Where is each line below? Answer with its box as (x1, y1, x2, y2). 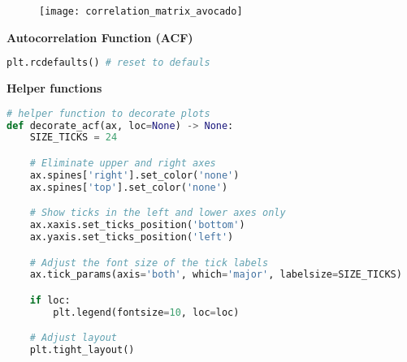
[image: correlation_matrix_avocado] (39, 6, 243, 17)
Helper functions (6, 80, 102, 97)
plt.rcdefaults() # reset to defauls (6, 57, 210, 69)
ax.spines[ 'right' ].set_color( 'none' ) (29, 169, 240, 181)
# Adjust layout (29, 332, 118, 344)
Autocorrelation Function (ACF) (6, 28, 193, 45)
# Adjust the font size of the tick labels (29, 256, 269, 269)
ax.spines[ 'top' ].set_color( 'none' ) (29, 181, 228, 193)
